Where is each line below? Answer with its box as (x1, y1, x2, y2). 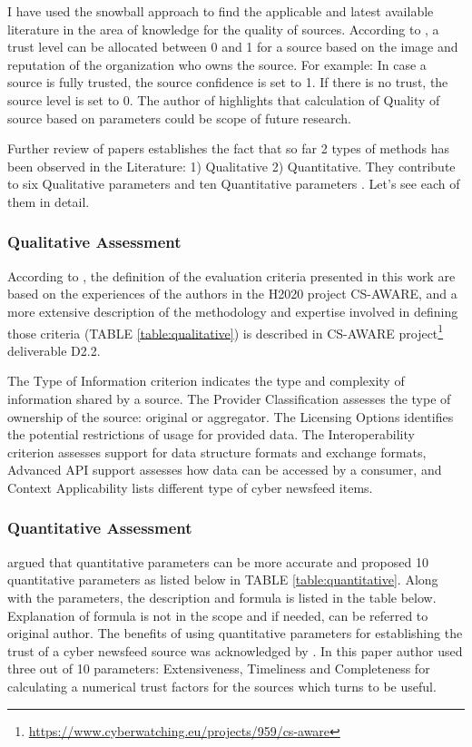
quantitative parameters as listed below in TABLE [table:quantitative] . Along (7, 570, 438, 589)
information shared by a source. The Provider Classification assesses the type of (7, 388, 451, 408)
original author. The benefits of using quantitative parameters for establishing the (7, 624, 463, 643)
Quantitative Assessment (7, 516, 192, 539)
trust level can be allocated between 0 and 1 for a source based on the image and (7, 37, 458, 56)
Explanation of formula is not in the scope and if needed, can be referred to (7, 605, 428, 624)
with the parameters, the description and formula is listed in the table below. (7, 587, 437, 606)
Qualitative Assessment (7, 231, 182, 253)
